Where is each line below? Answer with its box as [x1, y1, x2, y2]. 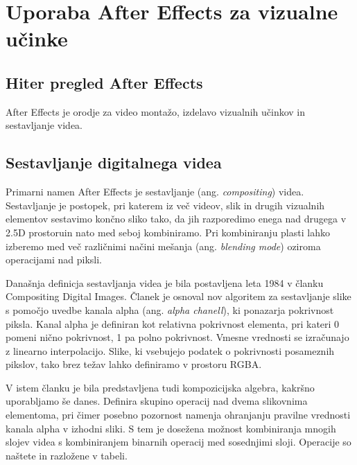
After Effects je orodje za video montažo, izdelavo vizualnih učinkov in [6, 104, 306, 119]
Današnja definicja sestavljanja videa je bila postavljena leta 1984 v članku [6, 275, 324, 290]
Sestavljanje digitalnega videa [6, 152, 222, 173]
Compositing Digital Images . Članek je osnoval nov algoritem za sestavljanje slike [6, 289, 351, 304]
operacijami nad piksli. [6, 252, 102, 267]
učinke [6, 24, 68, 53]
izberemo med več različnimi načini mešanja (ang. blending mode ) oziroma [6, 238, 321, 253]
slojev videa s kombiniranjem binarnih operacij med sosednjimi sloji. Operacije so [6, 435, 351, 449]
